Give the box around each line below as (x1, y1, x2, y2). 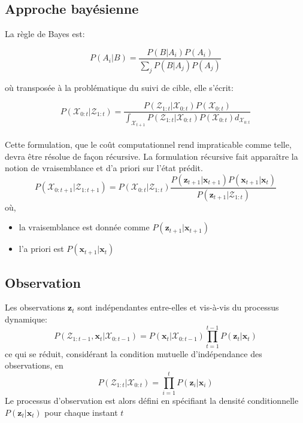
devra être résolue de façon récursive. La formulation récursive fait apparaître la (5, 150, 298, 162)
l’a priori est (19, 242, 64, 255)
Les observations (5, 301, 65, 314)
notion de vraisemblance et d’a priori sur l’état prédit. (5, 162, 203, 174)
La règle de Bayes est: (5, 28, 85, 40)
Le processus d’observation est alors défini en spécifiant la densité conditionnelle (5, 394, 299, 407)
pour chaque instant (44, 406, 118, 418)
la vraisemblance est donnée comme (19, 221, 150, 233)
